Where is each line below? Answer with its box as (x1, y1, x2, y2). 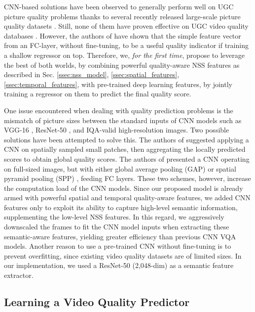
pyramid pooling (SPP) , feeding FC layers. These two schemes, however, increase (4, 173, 251, 183)
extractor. (4, 270, 34, 280)
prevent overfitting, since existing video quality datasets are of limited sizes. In (4, 250, 242, 261)
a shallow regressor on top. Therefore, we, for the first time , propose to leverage (4, 49, 245, 60)
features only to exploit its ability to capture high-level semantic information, (4, 202, 238, 212)
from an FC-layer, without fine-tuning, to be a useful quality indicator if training (4, 40, 249, 50)
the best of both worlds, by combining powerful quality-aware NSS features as (4, 59, 240, 70)
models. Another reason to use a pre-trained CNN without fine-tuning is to (4, 241, 231, 251)
